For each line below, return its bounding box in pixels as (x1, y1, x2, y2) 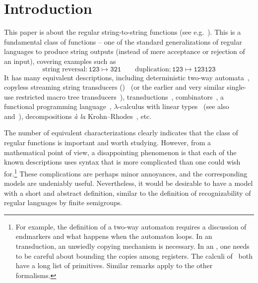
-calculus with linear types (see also (118, 101, 229, 112)
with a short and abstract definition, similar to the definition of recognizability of (4, 187, 251, 198)
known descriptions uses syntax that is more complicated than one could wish (4, 157, 241, 167)
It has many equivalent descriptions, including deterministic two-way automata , (4, 72, 250, 82)
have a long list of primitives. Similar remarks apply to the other (15, 260, 213, 271)
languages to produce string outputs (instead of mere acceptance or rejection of (4, 46, 245, 57)
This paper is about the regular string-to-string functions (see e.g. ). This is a (4, 27, 241, 37)
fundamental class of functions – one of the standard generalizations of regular (4, 36, 242, 47)
